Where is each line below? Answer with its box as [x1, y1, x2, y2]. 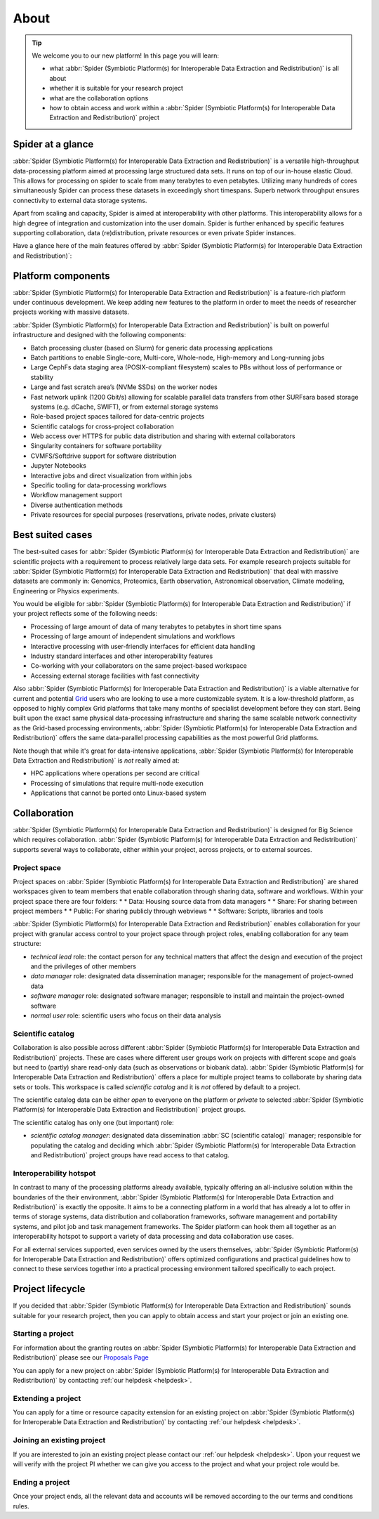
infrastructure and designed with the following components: [13, 331, 186, 339]
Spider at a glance [13, 138, 94, 150]
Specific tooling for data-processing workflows [30, 481, 167, 489]
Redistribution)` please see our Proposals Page [13, 1353, 149, 1362]
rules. [13, 1501, 29, 1510]
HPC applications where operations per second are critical [30, 769, 200, 777]
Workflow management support [30, 491, 123, 499]
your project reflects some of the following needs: [13, 610, 158, 618]
